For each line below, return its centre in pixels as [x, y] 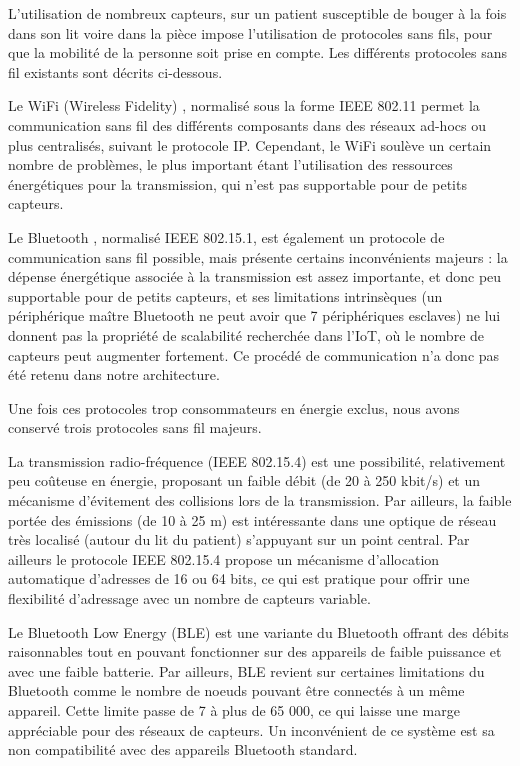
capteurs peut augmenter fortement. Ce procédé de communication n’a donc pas [254, 354]
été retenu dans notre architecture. [114, 374]
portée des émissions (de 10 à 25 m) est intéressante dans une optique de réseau [252, 519]
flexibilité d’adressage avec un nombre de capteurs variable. [189, 598]
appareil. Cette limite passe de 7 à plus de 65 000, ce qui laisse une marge [234, 710]
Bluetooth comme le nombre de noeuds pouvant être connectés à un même [236, 690]
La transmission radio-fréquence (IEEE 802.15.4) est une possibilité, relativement [257, 460]
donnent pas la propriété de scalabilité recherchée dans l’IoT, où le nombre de [246, 334]
